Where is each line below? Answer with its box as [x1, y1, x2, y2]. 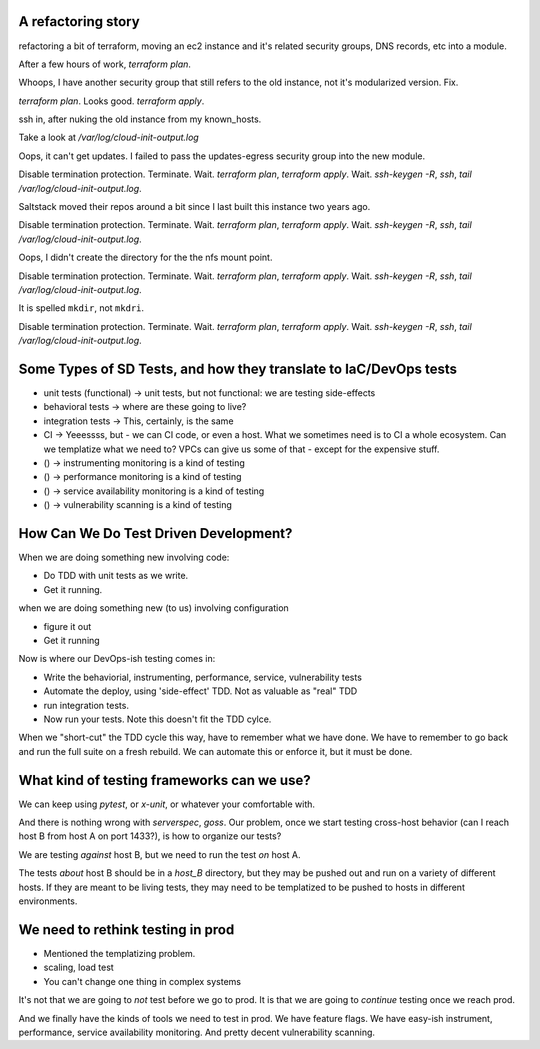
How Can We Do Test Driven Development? [18, 525, 293, 542]
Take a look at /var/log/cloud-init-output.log [18, 131, 199, 144]
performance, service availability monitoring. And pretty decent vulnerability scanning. [18, 1026, 375, 1038]
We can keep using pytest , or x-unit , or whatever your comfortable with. [18, 798, 315, 810]
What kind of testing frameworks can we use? [18, 771, 311, 789]
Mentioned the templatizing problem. [43, 947, 196, 959]
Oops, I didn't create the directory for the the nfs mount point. [18, 251, 273, 264]
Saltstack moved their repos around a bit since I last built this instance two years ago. [18, 201, 371, 213]
